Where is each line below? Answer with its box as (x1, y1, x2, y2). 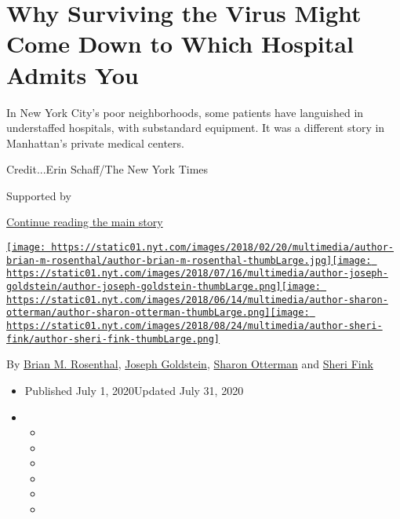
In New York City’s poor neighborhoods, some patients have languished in (6, 104, 364, 120)
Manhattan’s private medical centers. (6, 134, 184, 151)
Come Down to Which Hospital (6, 27, 354, 60)
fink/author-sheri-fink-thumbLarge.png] (6, 333, 220, 345)
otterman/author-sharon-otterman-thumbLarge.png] (6, 307, 271, 319)
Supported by (6, 187, 71, 203)
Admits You (6, 58, 139, 90)
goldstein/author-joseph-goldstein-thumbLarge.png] (6, 281, 282, 293)
